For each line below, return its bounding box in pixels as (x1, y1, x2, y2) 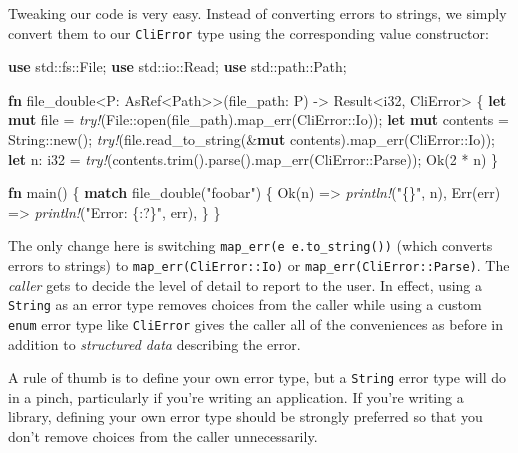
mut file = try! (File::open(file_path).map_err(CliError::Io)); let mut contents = (8, 109, 509, 130)
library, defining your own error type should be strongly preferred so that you (8, 406, 483, 427)
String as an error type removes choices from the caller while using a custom (8, 294, 482, 315)
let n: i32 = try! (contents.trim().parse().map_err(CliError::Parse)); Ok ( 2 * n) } (8, 148, 499, 169)
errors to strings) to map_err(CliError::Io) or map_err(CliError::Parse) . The (8, 255, 510, 276)
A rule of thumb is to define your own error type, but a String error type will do (8, 367, 506, 388)
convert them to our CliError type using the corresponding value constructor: (8, 22, 489, 43)
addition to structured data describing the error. (8, 333, 301, 354)
